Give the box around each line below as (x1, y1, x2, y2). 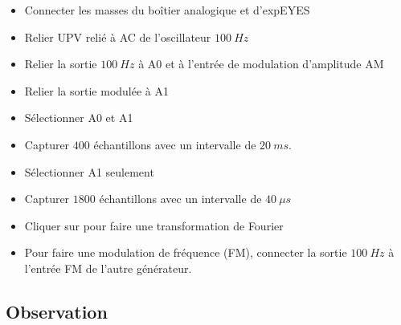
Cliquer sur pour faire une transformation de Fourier (24, 217, 284, 234)
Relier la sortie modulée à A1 (24, 82, 170, 99)
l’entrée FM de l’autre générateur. (24, 259, 192, 276)
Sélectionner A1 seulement (24, 163, 154, 180)
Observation (6, 299, 108, 323)
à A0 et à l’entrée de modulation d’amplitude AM (138, 55, 384, 72)
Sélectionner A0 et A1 (24, 109, 133, 126)
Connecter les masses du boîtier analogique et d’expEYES (24, 2, 310, 18)
